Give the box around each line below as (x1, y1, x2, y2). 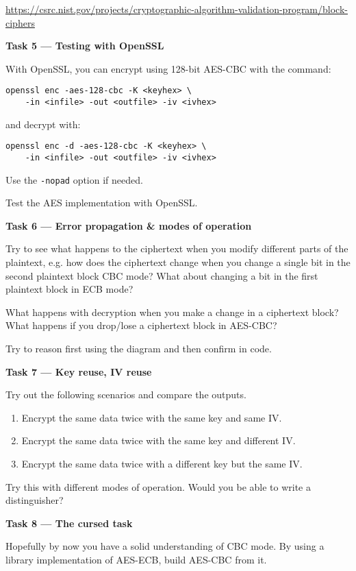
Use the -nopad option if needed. (5, 172, 143, 186)
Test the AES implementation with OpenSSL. (5, 195, 198, 210)
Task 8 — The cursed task (5, 515, 133, 530)
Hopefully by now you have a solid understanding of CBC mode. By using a (5, 539, 325, 553)
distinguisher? (5, 493, 64, 507)
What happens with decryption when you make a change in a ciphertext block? (5, 304, 339, 319)
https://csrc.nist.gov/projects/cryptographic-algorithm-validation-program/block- (5, 2, 348, 16)
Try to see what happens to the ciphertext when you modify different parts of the (5, 241, 348, 256)
